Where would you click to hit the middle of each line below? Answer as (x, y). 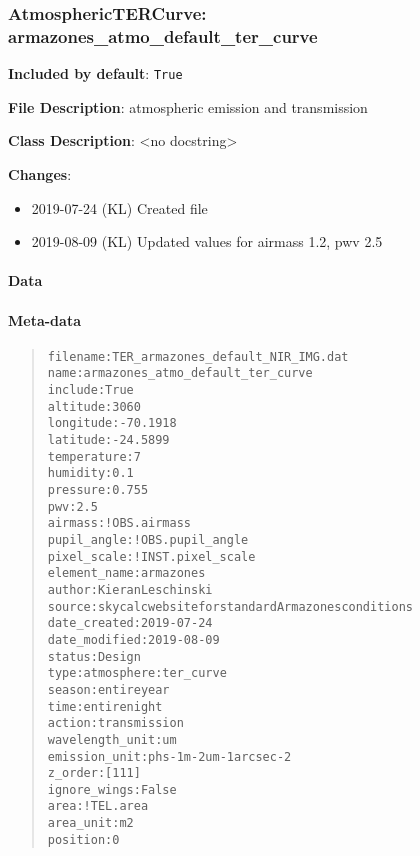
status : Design (94, 656)
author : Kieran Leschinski (130, 589)
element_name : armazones (126, 573)
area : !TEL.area (98, 806)
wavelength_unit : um (112, 739)
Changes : (40, 173)
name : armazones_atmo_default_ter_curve (180, 373)
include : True (90, 390)
